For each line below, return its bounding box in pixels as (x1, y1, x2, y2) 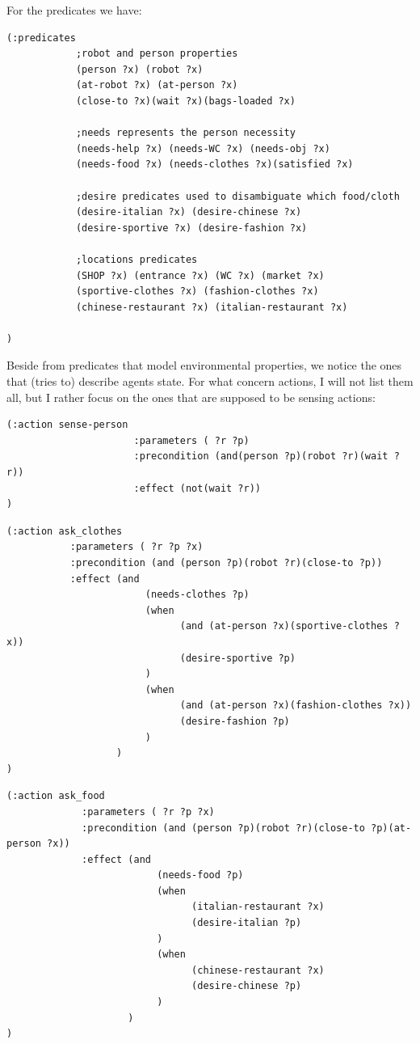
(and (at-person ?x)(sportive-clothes (179, 620, 388, 632)
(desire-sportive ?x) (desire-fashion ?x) (75, 222, 308, 234)
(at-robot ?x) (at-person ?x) (75, 79, 238, 91)
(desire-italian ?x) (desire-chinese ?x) (75, 206, 302, 218)
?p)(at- (371, 822, 412, 834)
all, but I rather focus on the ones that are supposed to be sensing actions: (6, 388, 376, 405)
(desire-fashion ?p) (179, 715, 290, 727)
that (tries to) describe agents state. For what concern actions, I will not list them (6, 373, 414, 390)
